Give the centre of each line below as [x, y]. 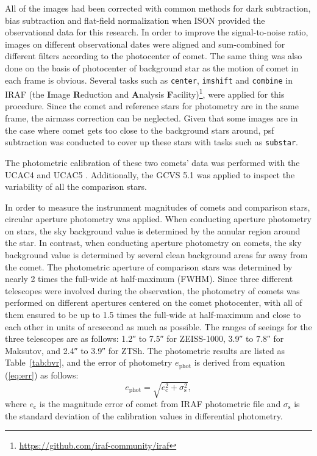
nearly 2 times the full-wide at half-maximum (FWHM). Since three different [149, 279]
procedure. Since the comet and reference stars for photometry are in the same [152, 106]
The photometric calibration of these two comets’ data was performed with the [152, 162]
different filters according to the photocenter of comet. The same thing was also [154, 56]
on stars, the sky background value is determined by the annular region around [153, 230]
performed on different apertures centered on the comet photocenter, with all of [154, 302]
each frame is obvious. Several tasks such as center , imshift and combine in [149, 80]
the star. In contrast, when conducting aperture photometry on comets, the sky [153, 243]
